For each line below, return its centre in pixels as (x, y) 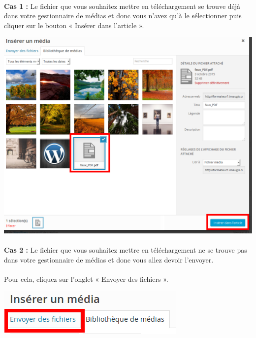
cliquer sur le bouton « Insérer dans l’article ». (74, 25)
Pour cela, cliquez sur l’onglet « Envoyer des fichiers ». (86, 279)
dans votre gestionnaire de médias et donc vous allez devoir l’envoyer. (109, 259)
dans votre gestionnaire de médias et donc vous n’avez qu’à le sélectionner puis (123, 16)
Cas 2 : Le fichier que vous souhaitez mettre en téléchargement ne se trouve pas (126, 250)
